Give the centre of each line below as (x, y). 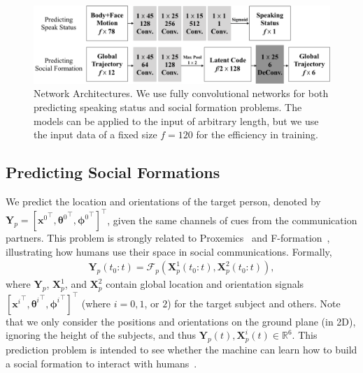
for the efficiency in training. (257, 134)
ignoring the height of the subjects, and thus (101, 335)
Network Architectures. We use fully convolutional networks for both (181, 93)
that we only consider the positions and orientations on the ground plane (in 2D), (181, 321)
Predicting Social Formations (113, 172)
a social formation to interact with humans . (101, 363)
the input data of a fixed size (95, 134)
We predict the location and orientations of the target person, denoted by (163, 201)
